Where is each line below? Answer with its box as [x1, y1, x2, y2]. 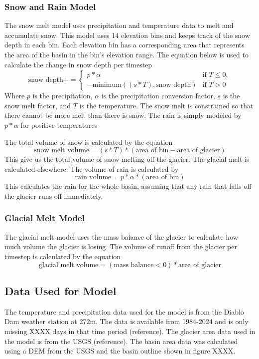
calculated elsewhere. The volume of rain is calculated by [4, 163, 179, 174]
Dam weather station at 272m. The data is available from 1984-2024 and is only [4, 316, 249, 327]
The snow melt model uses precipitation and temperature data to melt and [4, 20, 234, 30]
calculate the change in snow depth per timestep [4, 59, 152, 69]
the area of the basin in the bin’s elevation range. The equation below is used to [4, 49, 249, 59]
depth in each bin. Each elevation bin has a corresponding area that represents [4, 39, 245, 50]
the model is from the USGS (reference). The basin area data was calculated [4, 336, 238, 346]
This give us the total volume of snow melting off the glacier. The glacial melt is [4, 154, 250, 164]
